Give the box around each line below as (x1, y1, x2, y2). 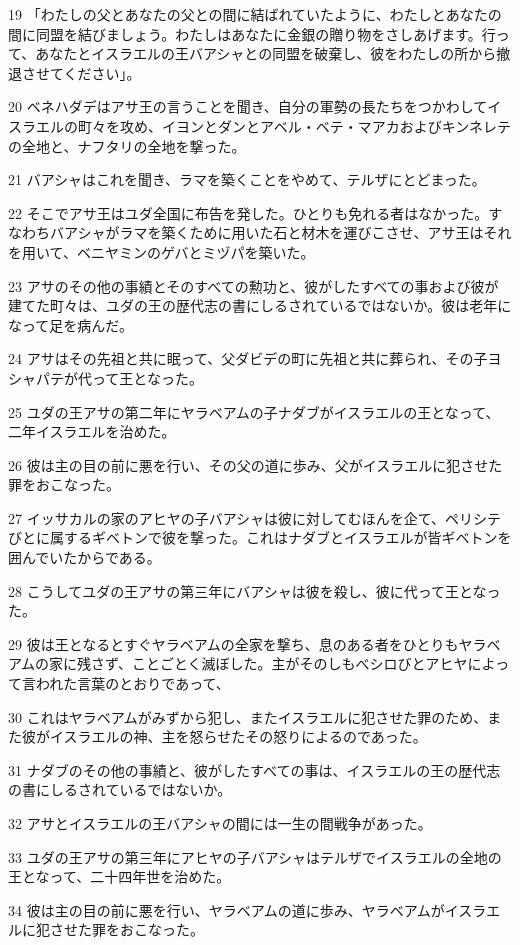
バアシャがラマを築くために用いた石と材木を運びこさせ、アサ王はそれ (49, 222, 512, 243)
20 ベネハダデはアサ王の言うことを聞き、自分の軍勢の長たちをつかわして (8, 96, 488, 117)
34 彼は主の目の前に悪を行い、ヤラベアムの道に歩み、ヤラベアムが (8, 899, 445, 920)
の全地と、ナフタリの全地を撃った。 (8, 135, 246, 156)
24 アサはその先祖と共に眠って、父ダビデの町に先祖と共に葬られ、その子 (8, 348, 488, 369)
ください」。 (63, 62, 141, 83)
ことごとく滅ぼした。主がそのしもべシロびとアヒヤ (132, 653, 468, 674)
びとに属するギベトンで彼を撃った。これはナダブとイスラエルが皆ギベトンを (8, 527, 512, 548)
